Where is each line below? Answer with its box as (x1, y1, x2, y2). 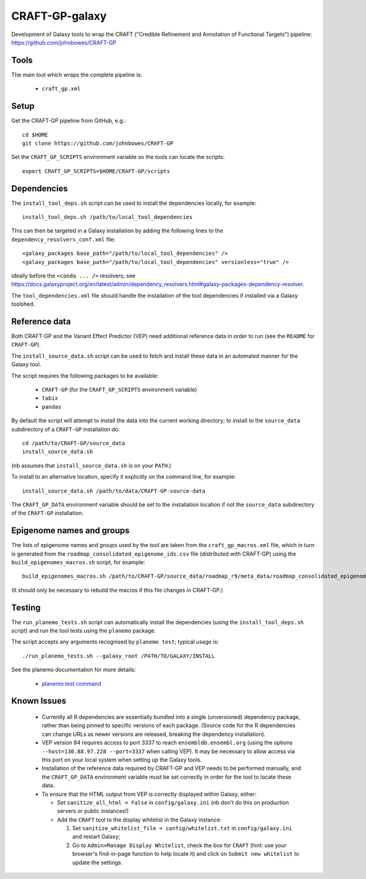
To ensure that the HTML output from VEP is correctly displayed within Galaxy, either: (41, 790, 257, 798)
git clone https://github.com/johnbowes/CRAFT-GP (22, 139, 174, 147)
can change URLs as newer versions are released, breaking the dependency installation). (41, 730, 266, 738)
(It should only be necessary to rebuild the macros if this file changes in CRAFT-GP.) (11, 586, 223, 594)
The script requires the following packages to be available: (11, 372, 159, 379)
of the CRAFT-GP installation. (11, 509, 84, 517)
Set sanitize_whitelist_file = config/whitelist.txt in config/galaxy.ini (72, 825, 293, 832)
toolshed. (11, 300, 35, 308)
